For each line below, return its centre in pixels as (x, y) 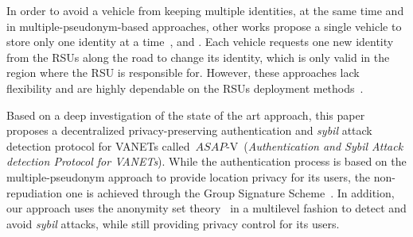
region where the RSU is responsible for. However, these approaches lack (183, 73)
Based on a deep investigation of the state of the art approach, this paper (186, 115)
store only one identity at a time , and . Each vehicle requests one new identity (200, 42)
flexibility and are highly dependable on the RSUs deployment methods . (185, 88)
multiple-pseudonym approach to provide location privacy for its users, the (189, 176)
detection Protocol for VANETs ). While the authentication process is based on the (206, 161)
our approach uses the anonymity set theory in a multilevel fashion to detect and (206, 208)
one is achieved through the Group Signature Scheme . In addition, (230, 192)
